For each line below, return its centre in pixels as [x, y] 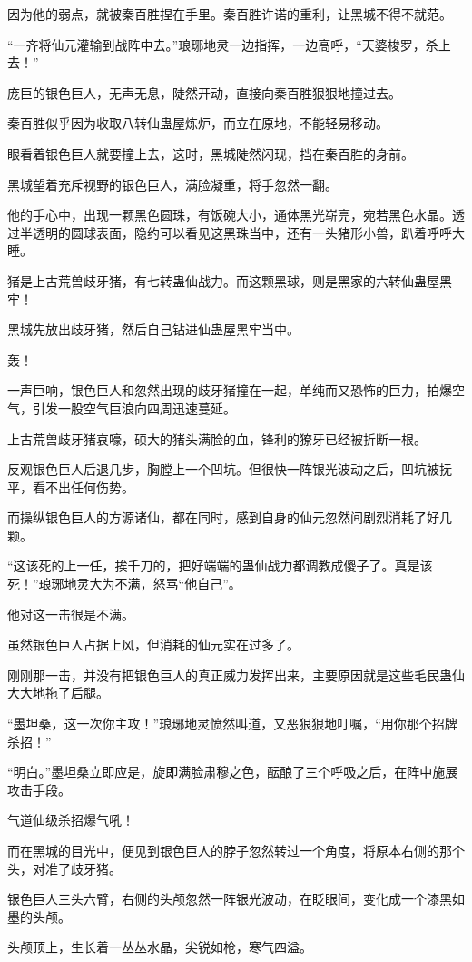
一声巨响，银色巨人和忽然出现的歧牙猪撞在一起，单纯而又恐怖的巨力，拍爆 [230, 390]
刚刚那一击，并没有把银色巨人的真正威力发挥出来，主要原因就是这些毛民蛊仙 [236, 674]
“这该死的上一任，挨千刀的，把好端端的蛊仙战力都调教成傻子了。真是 [214, 565]
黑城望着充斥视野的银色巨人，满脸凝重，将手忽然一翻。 [172, 184]
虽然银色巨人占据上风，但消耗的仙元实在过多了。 [153, 645]
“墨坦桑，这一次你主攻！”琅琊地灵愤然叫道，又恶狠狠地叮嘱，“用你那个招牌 [232, 724]
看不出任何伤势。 [83, 486]
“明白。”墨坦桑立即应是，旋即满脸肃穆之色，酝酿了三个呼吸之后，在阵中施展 [233, 772]
